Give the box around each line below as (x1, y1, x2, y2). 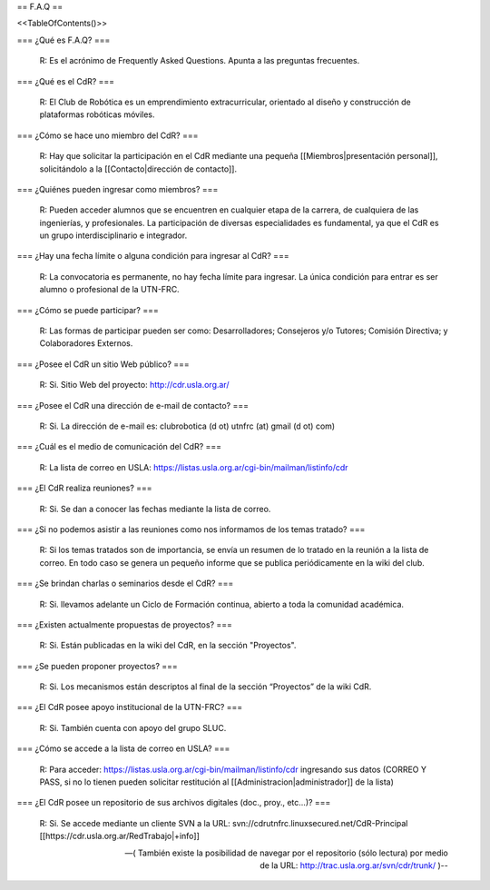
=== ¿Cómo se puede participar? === (16, 304, 159, 315)
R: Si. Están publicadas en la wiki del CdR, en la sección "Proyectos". (39, 640, 297, 651)
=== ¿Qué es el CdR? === (16, 75, 115, 86)
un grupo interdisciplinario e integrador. (39, 230, 188, 241)
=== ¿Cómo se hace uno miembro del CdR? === (16, 130, 199, 141)
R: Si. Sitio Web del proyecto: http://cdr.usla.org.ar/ (39, 380, 230, 391)
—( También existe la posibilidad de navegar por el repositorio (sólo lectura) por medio (124, 847, 448, 858)
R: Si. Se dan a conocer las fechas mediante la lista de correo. (39, 503, 271, 514)
